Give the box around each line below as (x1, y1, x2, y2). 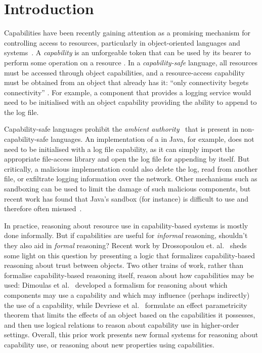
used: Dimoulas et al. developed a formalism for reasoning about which (4, 280, 228, 290)
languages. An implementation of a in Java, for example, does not (51, 134, 254, 144)
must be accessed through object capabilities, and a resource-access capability (4, 67, 245, 77)
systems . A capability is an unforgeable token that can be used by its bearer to (4, 47, 251, 58)
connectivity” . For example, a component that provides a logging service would (4, 87, 251, 97)
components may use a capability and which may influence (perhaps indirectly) (4, 289, 250, 300)
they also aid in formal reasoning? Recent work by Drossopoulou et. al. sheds (4, 240, 247, 250)
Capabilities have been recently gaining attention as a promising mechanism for (4, 27, 250, 38)
